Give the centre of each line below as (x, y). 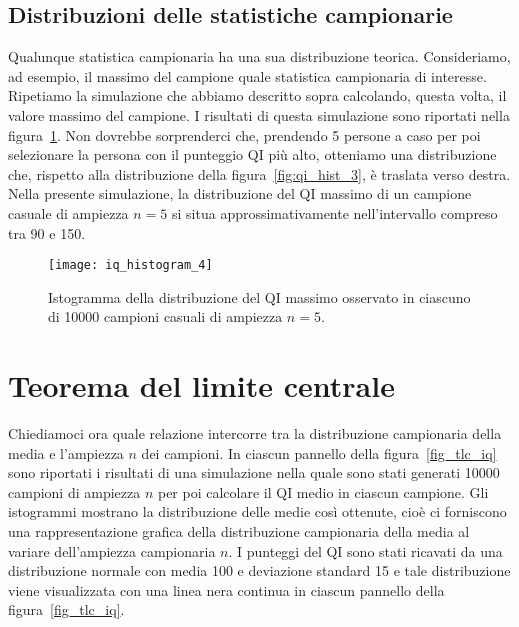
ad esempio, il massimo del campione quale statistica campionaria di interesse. (247, 75)
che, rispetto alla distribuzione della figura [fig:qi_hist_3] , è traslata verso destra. (259, 173)
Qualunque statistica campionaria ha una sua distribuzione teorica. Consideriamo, (259, 56)
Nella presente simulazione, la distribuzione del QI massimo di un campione (240, 193)
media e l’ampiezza (66, 452)
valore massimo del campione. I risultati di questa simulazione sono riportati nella (259, 114)
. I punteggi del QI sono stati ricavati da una (365, 550)
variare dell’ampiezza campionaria (112, 550)
